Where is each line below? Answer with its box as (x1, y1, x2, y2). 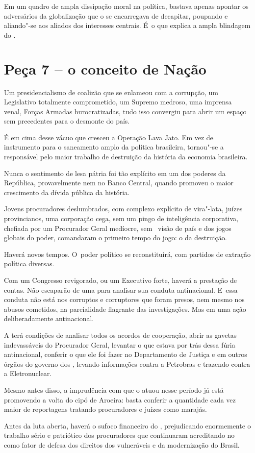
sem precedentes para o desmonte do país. (4, 116, 130, 126)
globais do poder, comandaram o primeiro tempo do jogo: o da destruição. (4, 232, 227, 243)
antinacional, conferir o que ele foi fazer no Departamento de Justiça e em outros (4, 349, 247, 359)
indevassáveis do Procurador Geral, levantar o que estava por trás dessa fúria (4, 339, 235, 350)
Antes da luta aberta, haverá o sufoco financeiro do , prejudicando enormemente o (4, 420, 251, 430)
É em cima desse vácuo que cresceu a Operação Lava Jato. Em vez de (4, 132, 213, 142)
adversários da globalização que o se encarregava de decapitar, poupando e (4, 10, 228, 21)
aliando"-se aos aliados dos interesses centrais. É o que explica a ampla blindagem (4, 20, 251, 30)
